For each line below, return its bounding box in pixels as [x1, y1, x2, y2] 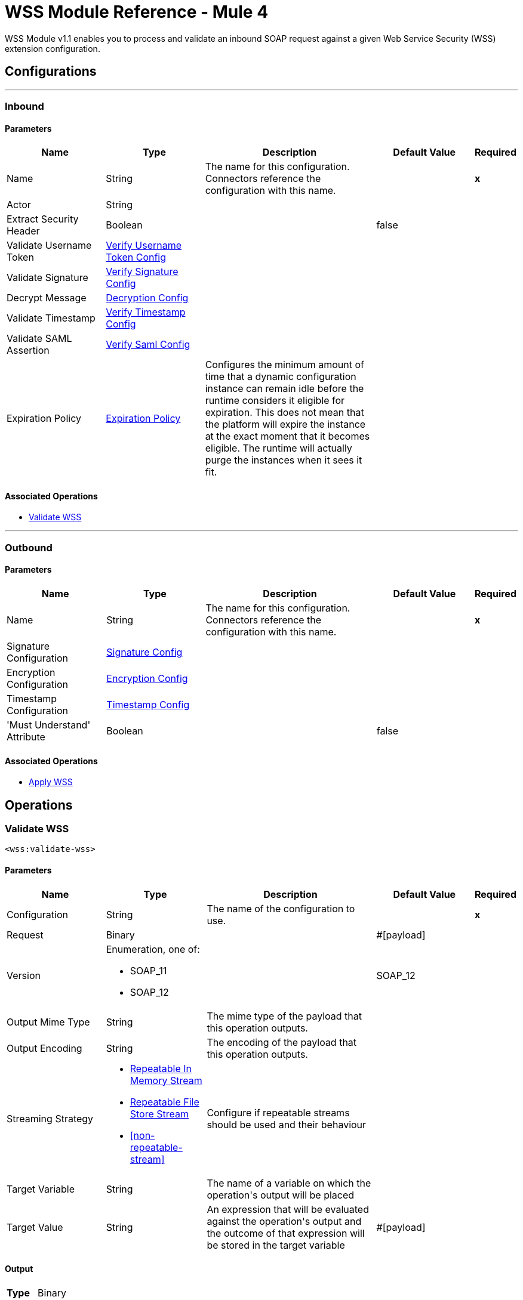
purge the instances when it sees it [205, 454, 362, 467]
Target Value [7, 1221, 63, 1233]
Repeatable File [130, 1095, 199, 1108]
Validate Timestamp [7, 312, 96, 325]
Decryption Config [106, 292, 189, 304]
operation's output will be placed [207, 1188, 355, 1201]
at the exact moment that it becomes [205, 430, 370, 443]
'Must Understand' [7, 719, 91, 731]
